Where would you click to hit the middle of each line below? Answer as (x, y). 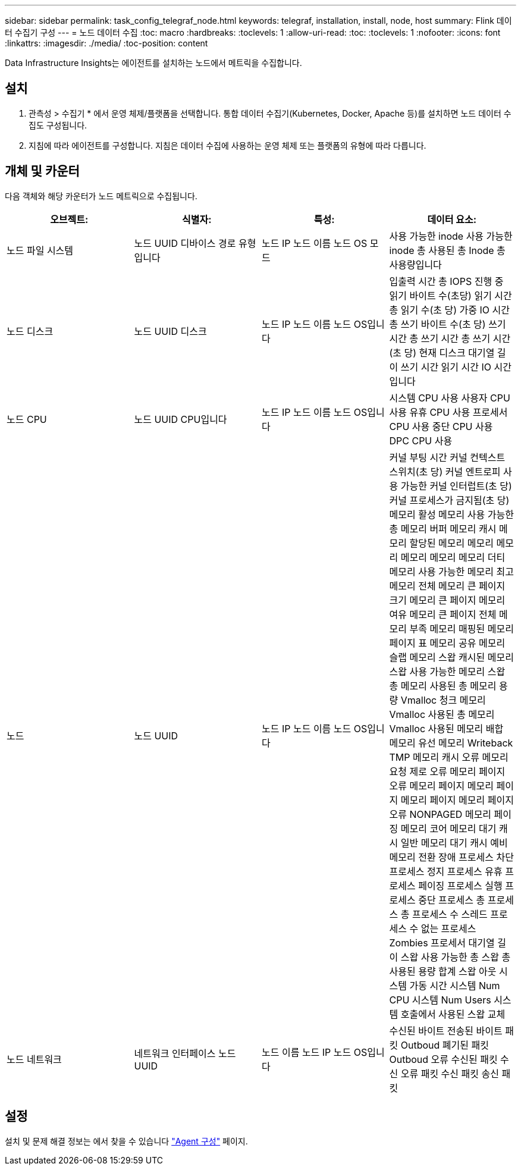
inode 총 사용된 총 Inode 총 (447, 250)
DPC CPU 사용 (421, 440)
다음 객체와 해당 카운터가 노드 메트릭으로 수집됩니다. (101, 196)
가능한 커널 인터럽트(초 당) (456, 486)
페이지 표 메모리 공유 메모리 (447, 643)
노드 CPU (27, 419)
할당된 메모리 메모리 (451, 543)
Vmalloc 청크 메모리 (443, 700)
